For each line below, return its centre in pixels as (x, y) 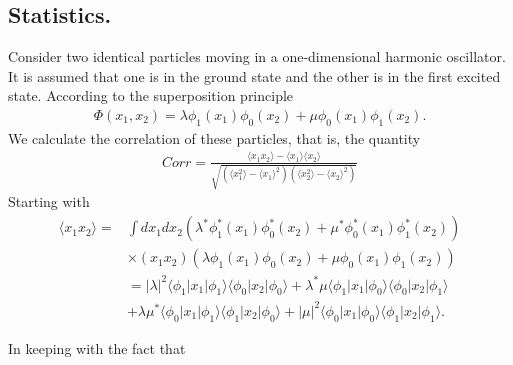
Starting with (49, 201)
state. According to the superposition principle (151, 95)
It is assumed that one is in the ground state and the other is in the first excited (254, 75)
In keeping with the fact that (97, 347)
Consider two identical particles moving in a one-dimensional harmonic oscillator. (257, 56)
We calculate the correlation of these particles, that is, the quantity (214, 137)
